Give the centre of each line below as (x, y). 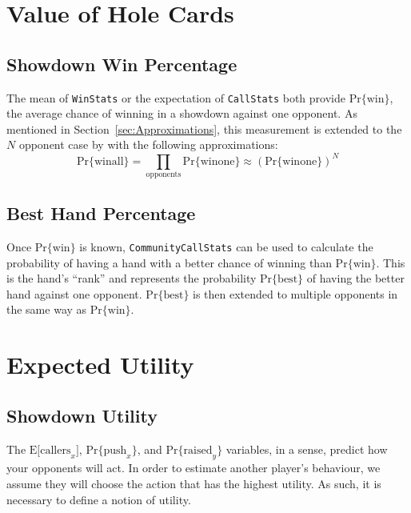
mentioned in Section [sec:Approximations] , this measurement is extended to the (204, 128)
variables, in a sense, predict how (307, 449)
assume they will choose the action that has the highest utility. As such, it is (194, 484)
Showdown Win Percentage (122, 64)
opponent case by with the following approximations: (148, 144)
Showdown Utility (82, 415)
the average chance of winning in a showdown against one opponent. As (182, 113)
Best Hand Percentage (101, 213)
